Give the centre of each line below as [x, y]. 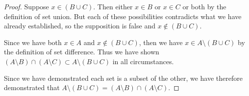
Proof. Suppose [26, 6]
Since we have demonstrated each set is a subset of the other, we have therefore [123, 78]
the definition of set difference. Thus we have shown [82, 52]
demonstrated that [32, 87]
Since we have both [33, 42]
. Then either [113, 6]
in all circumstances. [143, 61]
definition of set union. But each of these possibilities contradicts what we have [123, 16]
